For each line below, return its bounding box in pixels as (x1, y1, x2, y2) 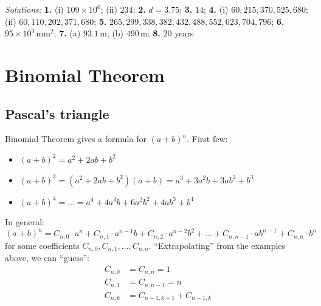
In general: (5, 216, 44, 228)
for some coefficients (5, 239, 80, 251)
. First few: (187, 132, 228, 145)
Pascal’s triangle (5, 104, 109, 123)
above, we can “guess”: (5, 251, 89, 264)
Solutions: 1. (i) (5, 3, 64, 15)
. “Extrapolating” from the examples (148, 239, 286, 251)
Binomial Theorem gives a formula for (5, 132, 147, 145)
